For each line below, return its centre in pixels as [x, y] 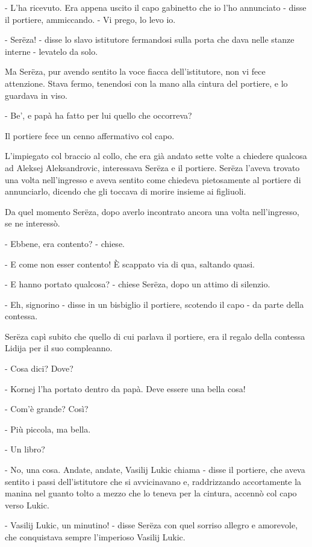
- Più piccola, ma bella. [48, 429]
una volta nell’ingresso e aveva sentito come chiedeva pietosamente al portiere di [153, 179]
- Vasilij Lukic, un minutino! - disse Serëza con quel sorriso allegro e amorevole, [151, 525]
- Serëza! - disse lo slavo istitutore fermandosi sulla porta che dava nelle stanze [150, 39]
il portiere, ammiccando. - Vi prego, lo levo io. [90, 19]
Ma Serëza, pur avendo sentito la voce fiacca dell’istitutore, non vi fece [135, 71]
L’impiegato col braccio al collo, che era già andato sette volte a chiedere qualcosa [156, 156]
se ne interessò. [33, 223]
